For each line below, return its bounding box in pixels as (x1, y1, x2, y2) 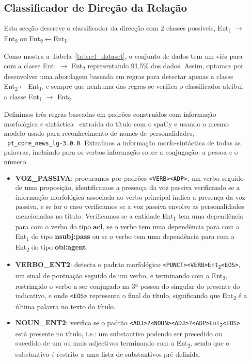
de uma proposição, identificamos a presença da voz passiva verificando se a (15, 182, 240, 192)
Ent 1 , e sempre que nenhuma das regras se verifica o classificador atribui (28, 80, 243, 92)
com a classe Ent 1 (4, 61, 57, 72)
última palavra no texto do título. (15, 301, 116, 311)
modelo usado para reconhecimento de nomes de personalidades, (4, 128, 194, 138)
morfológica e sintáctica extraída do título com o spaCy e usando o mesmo (4, 118, 229, 128)
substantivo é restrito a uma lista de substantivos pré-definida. (15, 348, 201, 359)
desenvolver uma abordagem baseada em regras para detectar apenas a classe (4, 71, 234, 81)
